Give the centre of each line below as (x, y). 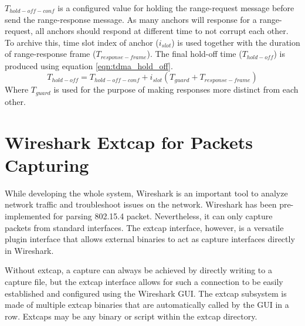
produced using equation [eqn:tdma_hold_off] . (89, 65)
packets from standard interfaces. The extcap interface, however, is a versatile (144, 227)
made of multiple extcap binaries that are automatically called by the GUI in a (147, 305)
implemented (28, 215)
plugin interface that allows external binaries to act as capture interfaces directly (150, 239)
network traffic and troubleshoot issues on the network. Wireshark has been (141, 204)
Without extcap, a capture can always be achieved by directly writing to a (138, 270)
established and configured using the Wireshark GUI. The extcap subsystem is (146, 293)
